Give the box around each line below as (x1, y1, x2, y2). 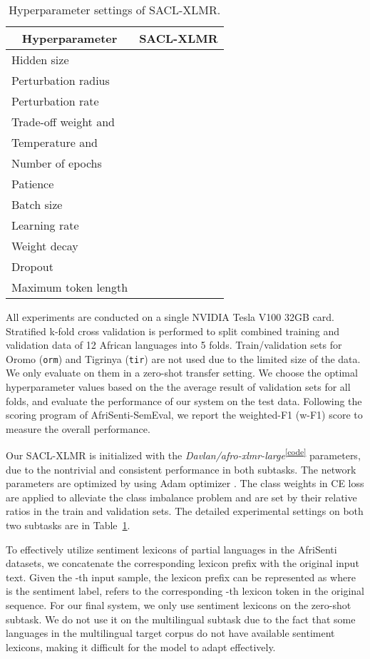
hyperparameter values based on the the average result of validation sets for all (6, 379, 351, 394)
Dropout (11, 258, 53, 275)
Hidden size (11, 51, 69, 68)
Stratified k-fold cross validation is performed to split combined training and (6, 323, 340, 338)
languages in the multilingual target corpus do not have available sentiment (6, 625, 335, 640)
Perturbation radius (11, 72, 110, 88)
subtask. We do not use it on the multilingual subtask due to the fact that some (6, 611, 356, 626)
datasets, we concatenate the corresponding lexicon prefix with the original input (6, 556, 359, 571)
